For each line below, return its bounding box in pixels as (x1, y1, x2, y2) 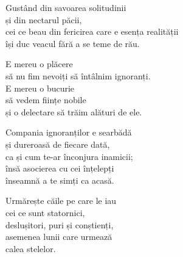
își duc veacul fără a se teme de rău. (5, 37, 140, 49)
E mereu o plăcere (5, 57, 73, 70)
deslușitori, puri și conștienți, (5, 218, 114, 231)
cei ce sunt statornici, (5, 206, 85, 219)
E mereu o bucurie (5, 81, 75, 94)
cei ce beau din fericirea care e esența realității (5, 25, 179, 38)
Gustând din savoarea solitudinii (5, 1, 126, 13)
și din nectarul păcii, (5, 13, 82, 26)
